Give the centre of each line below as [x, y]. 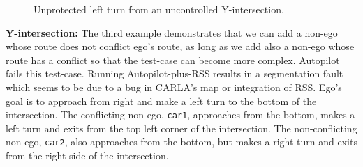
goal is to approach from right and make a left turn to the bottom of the [161, 101]
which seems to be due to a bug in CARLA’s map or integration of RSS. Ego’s [174, 87]
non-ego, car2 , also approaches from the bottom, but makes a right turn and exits [181, 142]
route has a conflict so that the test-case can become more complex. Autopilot [173, 59]
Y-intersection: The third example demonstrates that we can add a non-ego [172, 32]
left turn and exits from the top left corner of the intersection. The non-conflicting [181, 128]
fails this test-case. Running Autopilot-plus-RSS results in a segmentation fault [175, 73]
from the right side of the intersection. [87, 156]
